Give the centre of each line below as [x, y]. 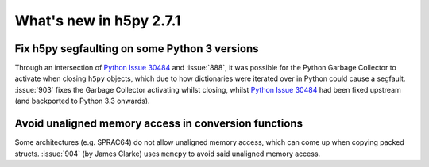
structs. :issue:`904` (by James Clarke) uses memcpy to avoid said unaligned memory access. [168, 154]
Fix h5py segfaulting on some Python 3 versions [137, 49]
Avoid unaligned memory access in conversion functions [159, 124]
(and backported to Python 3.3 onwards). [82, 101]
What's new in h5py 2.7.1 [98, 21]
